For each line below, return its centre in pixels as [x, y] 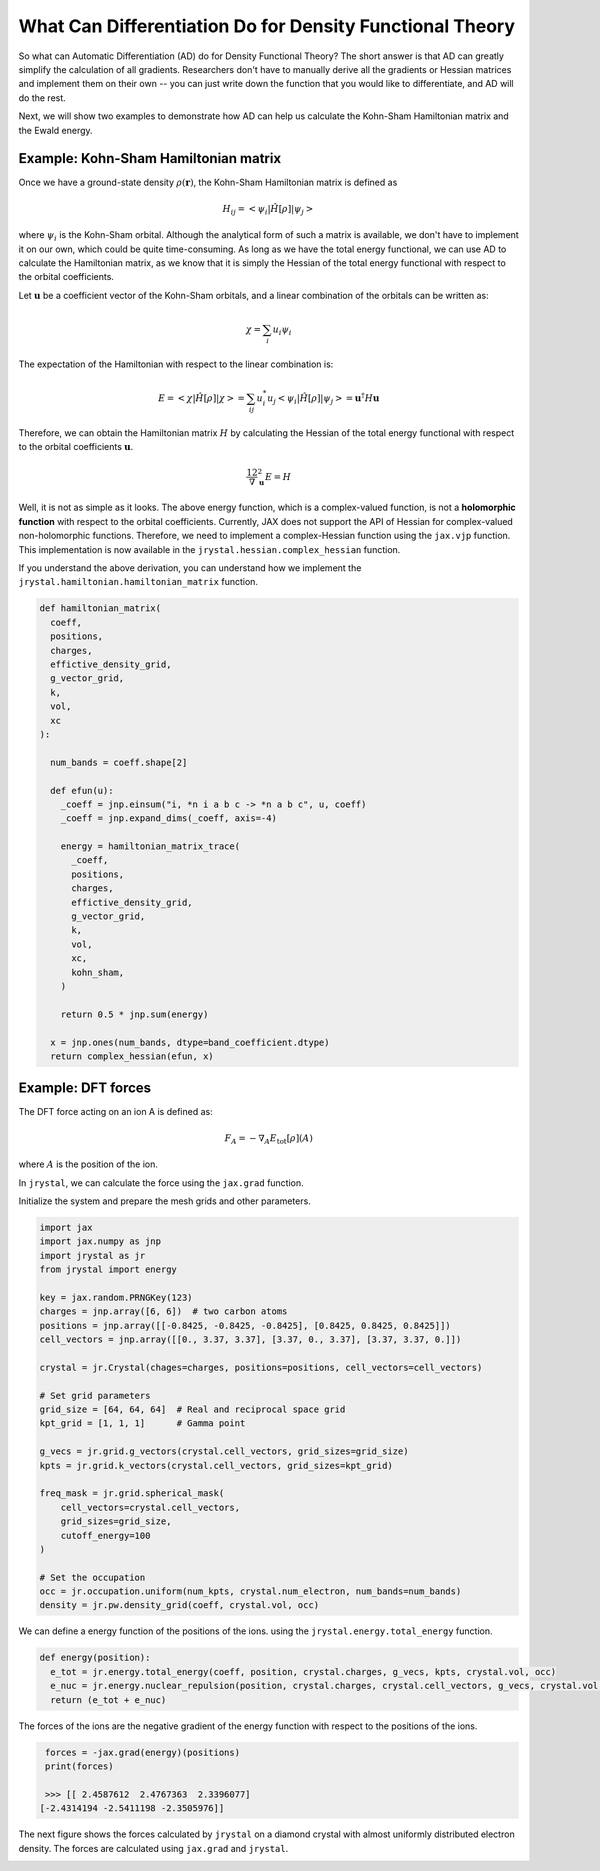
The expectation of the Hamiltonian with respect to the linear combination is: [176, 364]
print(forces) [79, 1766]
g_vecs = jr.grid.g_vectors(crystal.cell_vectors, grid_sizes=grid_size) [224, 1451]
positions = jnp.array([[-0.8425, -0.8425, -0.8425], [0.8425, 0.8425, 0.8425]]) [245, 1325]
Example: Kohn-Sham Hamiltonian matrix [150, 158]
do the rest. [42, 97]
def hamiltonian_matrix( [100, 608]
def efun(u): [82, 790]
